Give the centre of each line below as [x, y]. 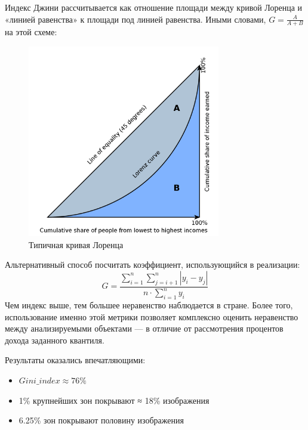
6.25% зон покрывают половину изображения [101, 420]
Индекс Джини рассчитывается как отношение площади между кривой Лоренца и [154, 7]
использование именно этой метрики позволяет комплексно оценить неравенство [152, 316]
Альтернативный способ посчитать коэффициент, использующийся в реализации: [153, 265]
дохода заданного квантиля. [55, 340]
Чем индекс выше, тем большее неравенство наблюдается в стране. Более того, [149, 304]
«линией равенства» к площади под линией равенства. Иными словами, [135, 19]
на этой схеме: [31, 32]
